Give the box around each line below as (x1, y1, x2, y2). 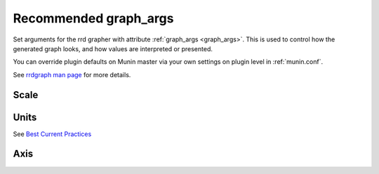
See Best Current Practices (13, 130, 92, 138)
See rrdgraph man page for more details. (13, 70, 131, 79)
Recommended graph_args (13, 11, 174, 26)
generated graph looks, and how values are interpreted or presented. (13, 44, 213, 53)
